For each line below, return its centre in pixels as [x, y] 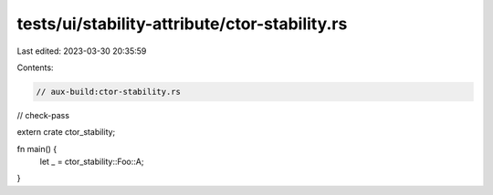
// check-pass [43, 115]
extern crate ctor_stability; [66, 132]
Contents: [35, 67]
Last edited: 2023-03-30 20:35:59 [82, 51]
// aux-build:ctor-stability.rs [109, 92]
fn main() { [37, 149]
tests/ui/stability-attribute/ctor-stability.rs [182, 24]
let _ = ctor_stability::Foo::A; [92, 162]
